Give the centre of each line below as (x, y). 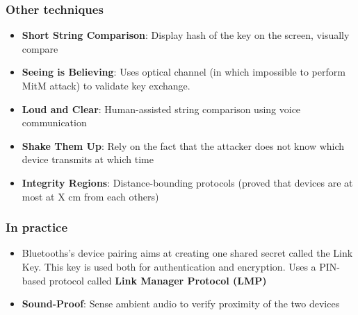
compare (40, 48)
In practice (37, 227)
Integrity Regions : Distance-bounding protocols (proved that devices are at (187, 182)
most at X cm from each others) (90, 196)
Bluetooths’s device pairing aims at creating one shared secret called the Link (187, 253)
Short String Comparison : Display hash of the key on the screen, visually (186, 35)
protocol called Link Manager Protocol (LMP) (158, 280)
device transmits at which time (88, 159)
